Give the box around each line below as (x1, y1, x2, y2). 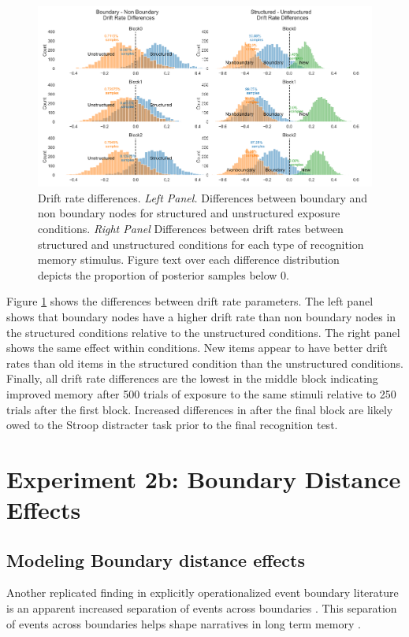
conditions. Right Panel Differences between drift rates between (38, 220, 344, 236)
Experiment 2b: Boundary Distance (6, 462, 401, 494)
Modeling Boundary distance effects (6, 547, 306, 572)
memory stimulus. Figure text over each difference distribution (38, 251, 340, 268)
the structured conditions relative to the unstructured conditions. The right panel (6, 324, 400, 340)
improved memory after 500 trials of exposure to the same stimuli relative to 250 (6, 385, 396, 402)
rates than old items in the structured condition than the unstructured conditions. (6, 354, 403, 371)
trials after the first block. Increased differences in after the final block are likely (6, 401, 393, 417)
